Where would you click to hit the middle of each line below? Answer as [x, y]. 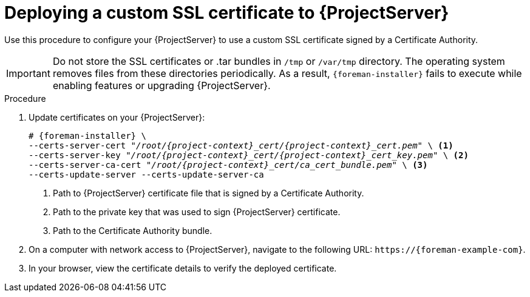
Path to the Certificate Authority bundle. [133, 230]
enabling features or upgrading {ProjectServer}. [161, 85]
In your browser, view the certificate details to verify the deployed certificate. [183, 268]
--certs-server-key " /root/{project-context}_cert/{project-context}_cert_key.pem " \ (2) [249, 155]
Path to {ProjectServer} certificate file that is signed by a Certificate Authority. [209, 193]
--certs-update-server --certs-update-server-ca [146, 174]
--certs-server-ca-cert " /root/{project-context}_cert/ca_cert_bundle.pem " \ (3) [228, 165]
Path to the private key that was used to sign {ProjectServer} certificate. [197, 212]
